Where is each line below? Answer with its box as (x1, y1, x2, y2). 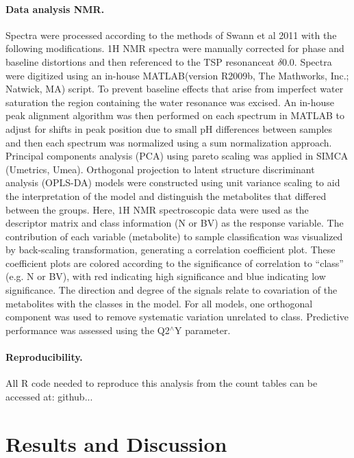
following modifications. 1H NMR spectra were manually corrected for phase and (5, 41, 344, 55)
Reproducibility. (5, 350, 83, 364)
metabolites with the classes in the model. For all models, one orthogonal (5, 296, 313, 310)
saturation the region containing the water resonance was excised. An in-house (5, 94, 335, 109)
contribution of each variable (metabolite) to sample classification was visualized (5, 229, 343, 243)
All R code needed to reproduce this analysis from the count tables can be (5, 376, 318, 390)
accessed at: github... (5, 389, 93, 403)
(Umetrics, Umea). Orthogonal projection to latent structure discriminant (5, 162, 315, 176)
